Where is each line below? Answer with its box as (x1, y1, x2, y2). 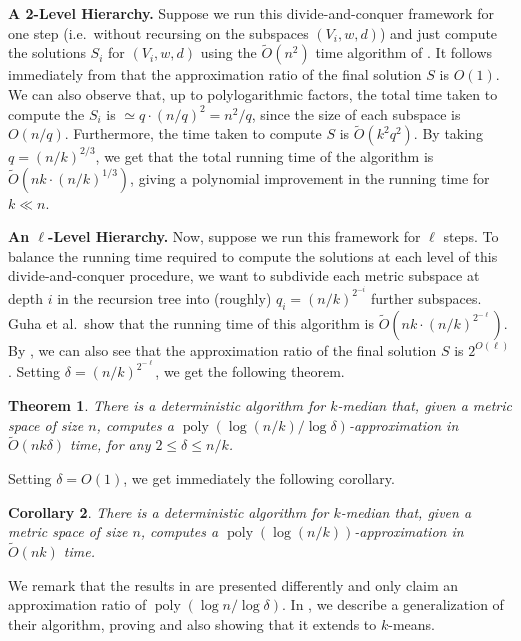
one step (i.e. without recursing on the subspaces (8, 22, 309, 43)
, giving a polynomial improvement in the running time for (130, 167, 490, 188)
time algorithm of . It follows (315, 42, 493, 63)
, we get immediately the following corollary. (123, 467, 395, 488)
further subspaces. (371, 287, 482, 308)
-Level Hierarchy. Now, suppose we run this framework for (48, 226, 421, 247)
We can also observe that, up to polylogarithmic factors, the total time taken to (8, 84, 498, 104)
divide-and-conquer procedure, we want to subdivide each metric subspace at (8, 265, 480, 286)
